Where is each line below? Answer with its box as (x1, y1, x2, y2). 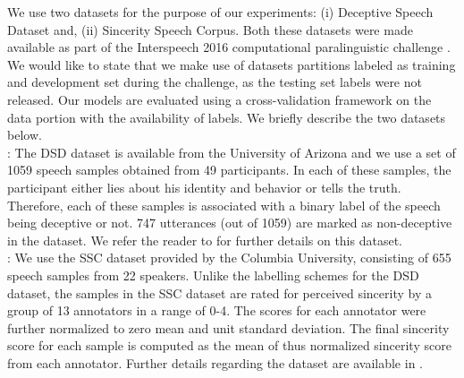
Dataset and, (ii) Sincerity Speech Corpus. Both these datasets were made (7, 20, 413, 39)
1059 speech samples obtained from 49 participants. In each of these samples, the (7, 160, 451, 179)
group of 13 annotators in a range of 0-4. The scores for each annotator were (7, 301, 426, 320)
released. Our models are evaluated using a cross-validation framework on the (7, 90, 432, 108)
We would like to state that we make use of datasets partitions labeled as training (7, 55, 456, 73)
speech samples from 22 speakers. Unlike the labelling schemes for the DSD (7, 265, 419, 284)
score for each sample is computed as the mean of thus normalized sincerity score (7, 336, 451, 355)
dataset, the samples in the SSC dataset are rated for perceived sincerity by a (7, 283, 432, 302)
